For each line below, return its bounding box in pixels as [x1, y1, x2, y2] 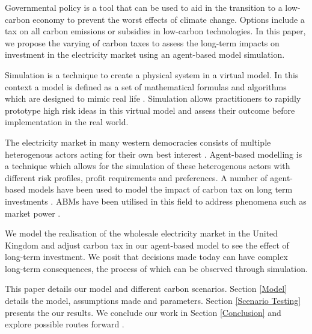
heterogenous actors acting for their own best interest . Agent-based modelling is [5, 147, 302, 160]
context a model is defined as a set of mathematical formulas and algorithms [5, 80, 287, 93]
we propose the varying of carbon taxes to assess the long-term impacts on [5, 36, 280, 49]
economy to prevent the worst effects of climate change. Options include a [32, 13, 305, 25]
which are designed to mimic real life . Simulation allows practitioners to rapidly [5, 92, 301, 105]
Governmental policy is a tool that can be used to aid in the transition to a [5, 1, 283, 13]
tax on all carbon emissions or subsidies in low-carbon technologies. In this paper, [5, 25, 306, 37]
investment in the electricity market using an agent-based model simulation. [5, 48, 285, 61]
